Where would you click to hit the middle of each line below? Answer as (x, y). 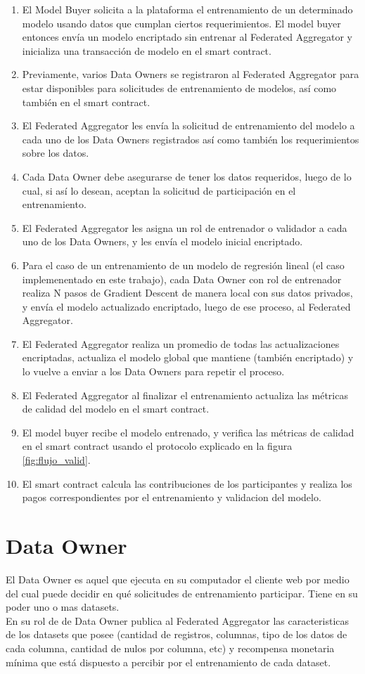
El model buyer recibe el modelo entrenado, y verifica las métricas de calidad (188, 432)
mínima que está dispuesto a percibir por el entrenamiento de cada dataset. (168, 662)
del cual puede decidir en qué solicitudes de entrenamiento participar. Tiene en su (182, 593)
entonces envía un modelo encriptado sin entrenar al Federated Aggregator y (187, 37)
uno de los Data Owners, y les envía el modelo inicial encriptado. (162, 241)
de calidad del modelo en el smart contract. (116, 409)
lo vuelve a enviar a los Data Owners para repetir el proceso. (153, 371)
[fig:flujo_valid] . (56, 460)
